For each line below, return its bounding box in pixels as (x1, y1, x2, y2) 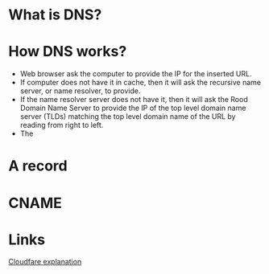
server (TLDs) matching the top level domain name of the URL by (19, 112, 236, 121)
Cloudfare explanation (8, 257, 82, 267)
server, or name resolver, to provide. (19, 86, 141, 96)
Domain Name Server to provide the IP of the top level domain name (19, 103, 246, 113)
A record (8, 157, 68, 175)
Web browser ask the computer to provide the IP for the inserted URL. (19, 69, 252, 79)
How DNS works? (8, 43, 127, 61)
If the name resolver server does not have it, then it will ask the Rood (19, 95, 248, 104)
